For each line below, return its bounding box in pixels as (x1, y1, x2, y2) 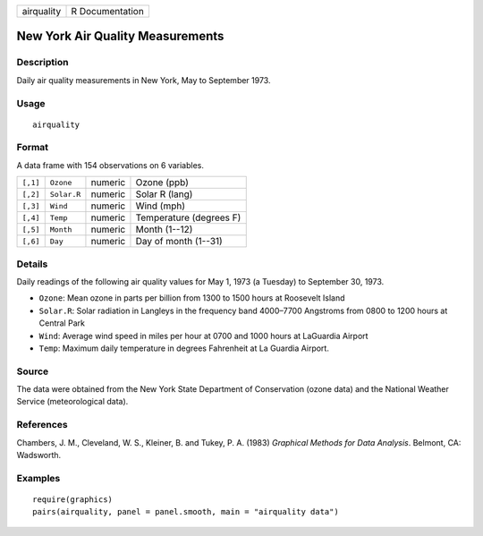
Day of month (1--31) (135, 235, 223, 248)
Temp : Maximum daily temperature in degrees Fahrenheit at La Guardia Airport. (38, 343, 330, 353)
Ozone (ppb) (135, 176, 190, 189)
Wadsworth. (16, 450, 62, 461)
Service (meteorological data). (16, 396, 129, 407)
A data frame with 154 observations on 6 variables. (16, 159, 205, 170)
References (16, 419, 68, 431)
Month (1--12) (135, 224, 193, 236)
